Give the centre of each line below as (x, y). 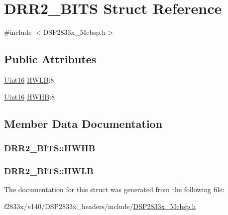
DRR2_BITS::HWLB (49, 170)
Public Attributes (50, 59)
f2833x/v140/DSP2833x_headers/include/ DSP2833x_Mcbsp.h (100, 206)
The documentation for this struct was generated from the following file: (114, 189)
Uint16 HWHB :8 (30, 96)
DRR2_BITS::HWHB (50, 148)
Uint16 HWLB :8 (29, 79)
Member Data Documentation (83, 123)
